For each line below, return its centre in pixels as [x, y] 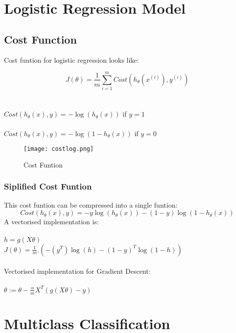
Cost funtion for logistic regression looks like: [71, 59]
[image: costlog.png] [59, 149]
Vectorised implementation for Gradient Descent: [77, 271]
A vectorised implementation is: [51, 222]
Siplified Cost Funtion [48, 186]
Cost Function [40, 39]
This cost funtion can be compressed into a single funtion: [91, 204]
